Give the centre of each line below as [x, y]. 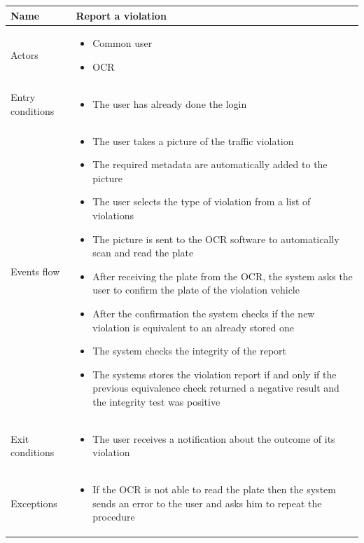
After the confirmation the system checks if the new [204, 313]
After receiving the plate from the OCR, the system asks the [223, 276]
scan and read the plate [143, 253]
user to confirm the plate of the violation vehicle [196, 290]
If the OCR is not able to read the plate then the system [214, 489]
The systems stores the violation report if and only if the [215, 374]
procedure [114, 517]
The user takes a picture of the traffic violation [193, 140]
